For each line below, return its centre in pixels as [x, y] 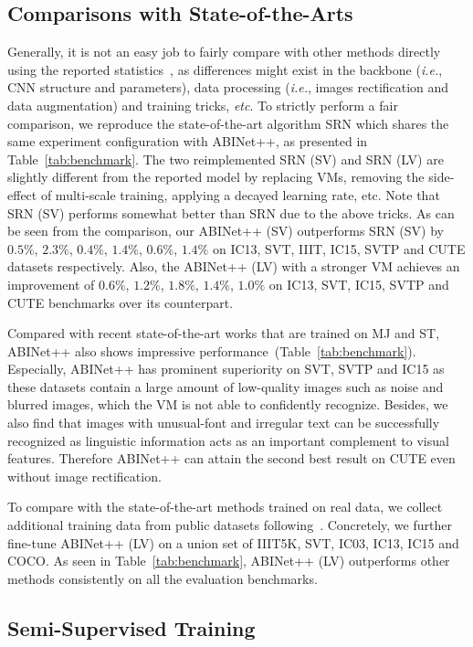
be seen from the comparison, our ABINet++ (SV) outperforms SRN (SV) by [226, 231]
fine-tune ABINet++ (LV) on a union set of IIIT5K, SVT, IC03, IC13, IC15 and [233, 542]
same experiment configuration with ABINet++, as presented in [188, 141]
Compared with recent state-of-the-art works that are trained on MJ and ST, [224, 333]
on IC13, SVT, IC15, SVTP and [359, 284]
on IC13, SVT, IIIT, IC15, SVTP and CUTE [339, 248]
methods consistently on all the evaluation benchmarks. [163, 578]
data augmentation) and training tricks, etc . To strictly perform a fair [203, 105]
